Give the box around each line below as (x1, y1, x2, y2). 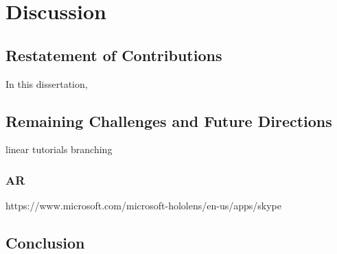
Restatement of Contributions (5, 44, 222, 65)
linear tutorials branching (5, 142, 113, 157)
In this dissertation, (5, 76, 88, 91)
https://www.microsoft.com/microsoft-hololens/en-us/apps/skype (5, 198, 281, 213)
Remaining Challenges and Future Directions (5, 110, 332, 131)
